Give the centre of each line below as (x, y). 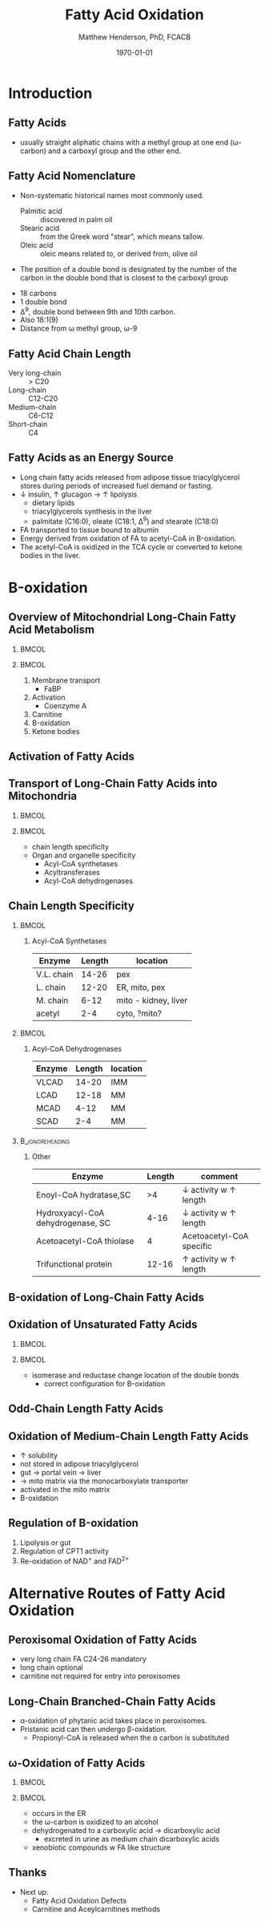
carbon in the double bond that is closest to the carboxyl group (124, 278)
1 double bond (43, 302)
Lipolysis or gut (45, 1543)
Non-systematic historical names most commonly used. (112, 195)
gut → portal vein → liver (60, 1472)
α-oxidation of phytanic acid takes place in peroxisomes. (113, 1721)
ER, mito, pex (141, 987)
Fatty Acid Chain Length (70, 353)
